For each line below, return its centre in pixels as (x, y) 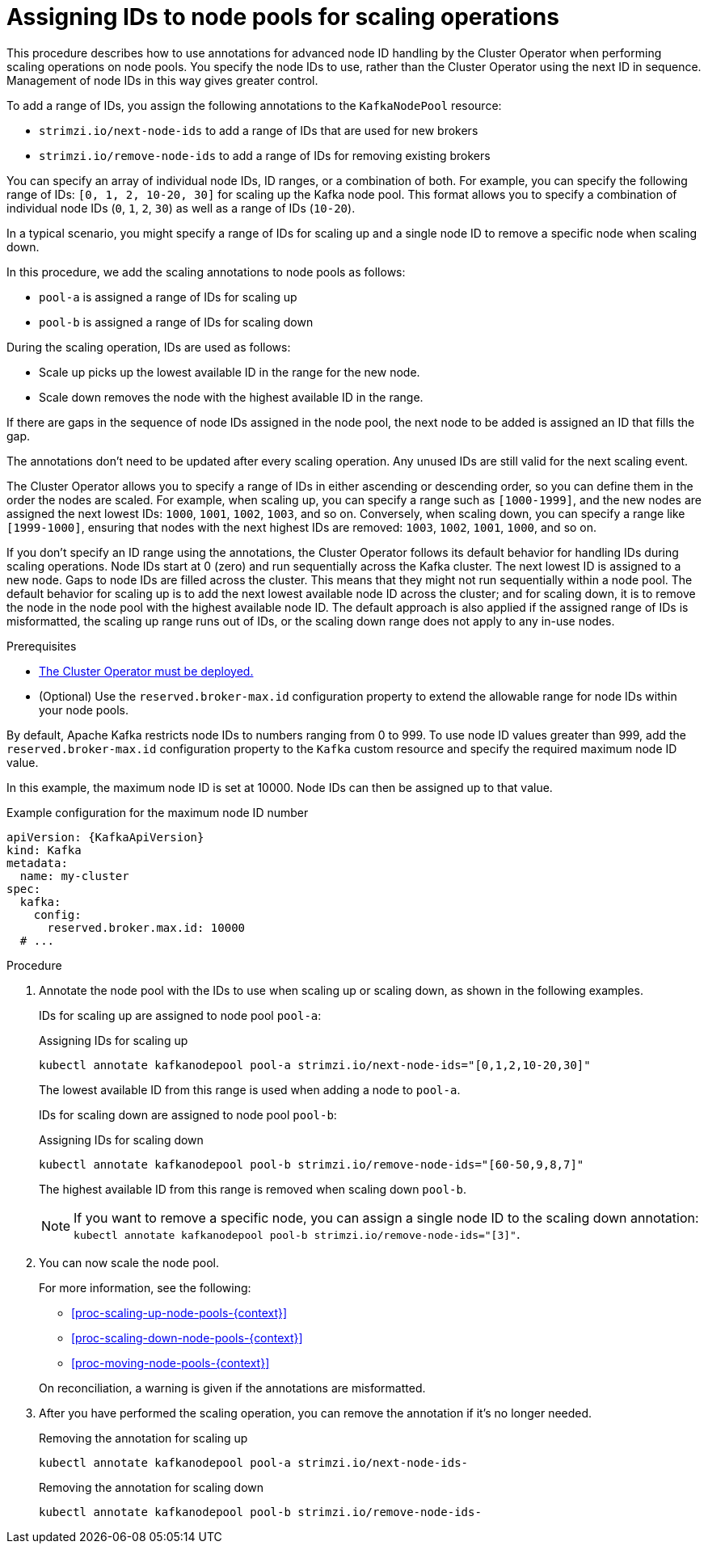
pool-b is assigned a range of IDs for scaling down (176, 322)
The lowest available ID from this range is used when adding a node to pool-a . (250, 1089)
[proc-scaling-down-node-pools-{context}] (187, 1337)
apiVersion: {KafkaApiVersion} (105, 837)
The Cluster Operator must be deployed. (146, 671)
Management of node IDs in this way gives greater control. (162, 80)
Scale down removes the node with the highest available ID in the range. (231, 397)
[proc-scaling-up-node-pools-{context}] (179, 1312)
